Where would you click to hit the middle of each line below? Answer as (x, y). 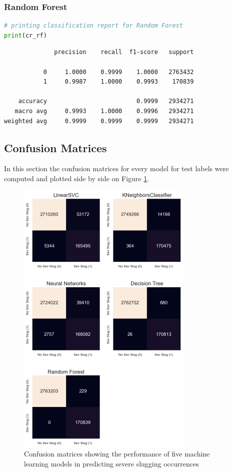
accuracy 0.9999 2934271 (106, 101)
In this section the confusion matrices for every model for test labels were (116, 168)
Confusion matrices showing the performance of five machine (117, 454)
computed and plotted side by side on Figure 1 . (77, 178)
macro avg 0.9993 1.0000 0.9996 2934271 (104, 111)
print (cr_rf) (25, 35)
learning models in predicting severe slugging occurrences (111, 463)
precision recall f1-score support (124, 52)
